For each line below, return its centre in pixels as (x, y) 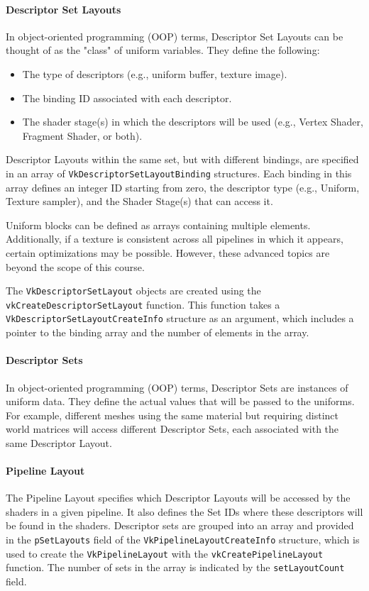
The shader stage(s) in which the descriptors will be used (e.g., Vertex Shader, (193, 122)
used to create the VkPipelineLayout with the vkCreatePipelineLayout (165, 553)
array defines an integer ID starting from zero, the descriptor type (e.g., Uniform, (183, 187)
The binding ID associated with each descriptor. (127, 98)
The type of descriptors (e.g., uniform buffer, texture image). (155, 73)
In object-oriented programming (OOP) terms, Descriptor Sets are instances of (177, 387)
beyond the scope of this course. (75, 266)
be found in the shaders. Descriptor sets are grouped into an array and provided (180, 525)
